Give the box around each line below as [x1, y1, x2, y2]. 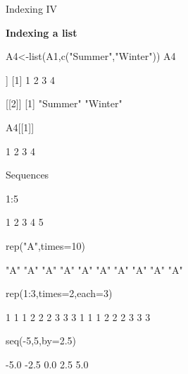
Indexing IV [6, 1, 58, 16]
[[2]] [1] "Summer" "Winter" [6, 96, 123, 111]
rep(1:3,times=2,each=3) [6, 286, 113, 301]
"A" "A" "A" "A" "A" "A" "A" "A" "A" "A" [6, 262, 183, 277]
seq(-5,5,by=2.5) [6, 333, 77, 348]
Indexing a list [6, 25, 77, 40]
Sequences [6, 167, 49, 182]
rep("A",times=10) [6, 238, 85, 253]
